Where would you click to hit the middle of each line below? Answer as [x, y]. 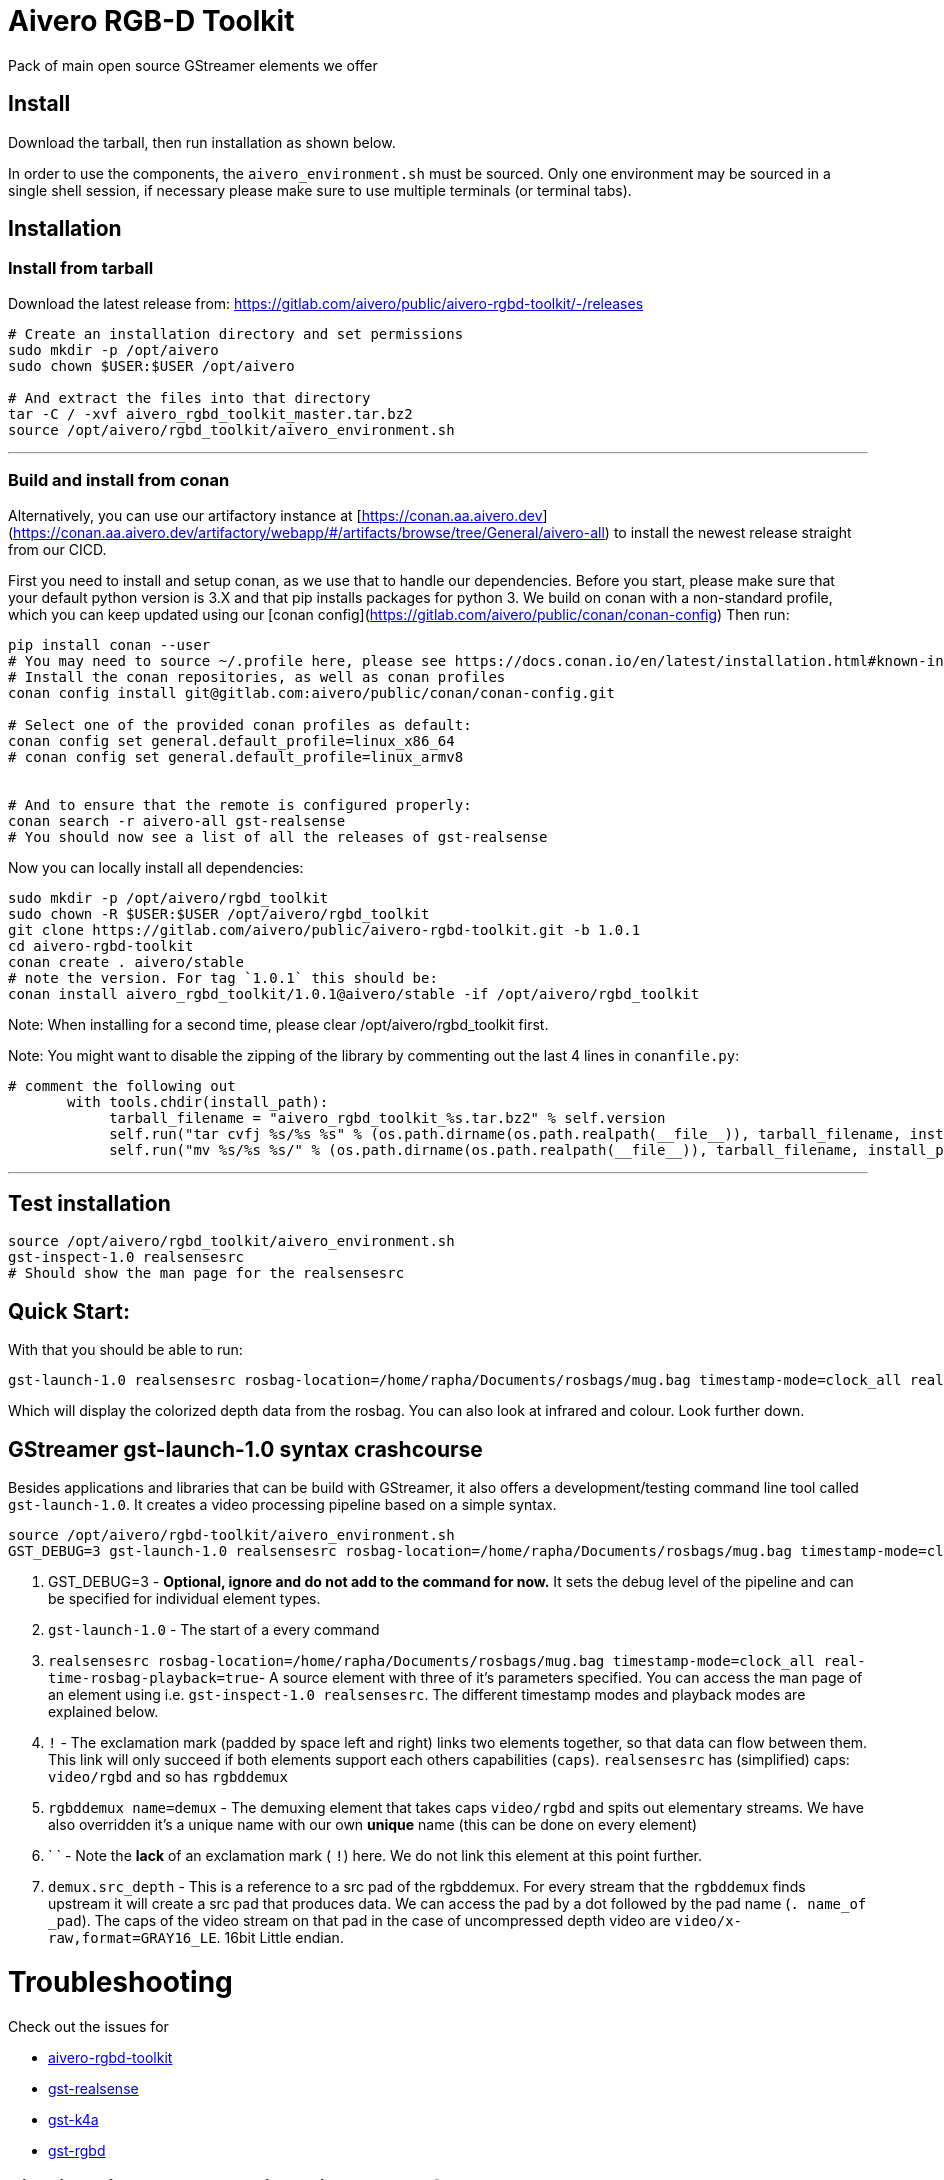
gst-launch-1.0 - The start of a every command [214, 1630]
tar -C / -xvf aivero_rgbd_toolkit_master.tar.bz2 [210, 413]
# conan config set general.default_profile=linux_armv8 [236, 756]
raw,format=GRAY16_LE [132, 1938]
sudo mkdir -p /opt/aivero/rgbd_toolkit [168, 897]
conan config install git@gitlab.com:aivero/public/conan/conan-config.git [311, 692]
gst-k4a [73, 2119]
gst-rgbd [77, 2150]
